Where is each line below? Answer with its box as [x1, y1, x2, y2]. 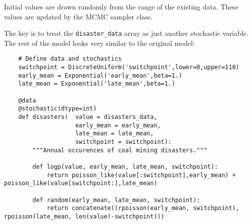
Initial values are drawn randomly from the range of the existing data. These [4, 1, 239, 11]
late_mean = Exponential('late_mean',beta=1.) [18, 80, 175, 88]
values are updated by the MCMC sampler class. [4, 11, 153, 21]
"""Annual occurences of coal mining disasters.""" [32, 146, 208, 154]
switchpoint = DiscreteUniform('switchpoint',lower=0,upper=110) [18, 64, 240, 71]
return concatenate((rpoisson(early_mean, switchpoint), [46, 205, 240, 212]
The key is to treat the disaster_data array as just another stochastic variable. [4, 28, 249, 38]
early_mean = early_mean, [75, 121, 161, 129]
